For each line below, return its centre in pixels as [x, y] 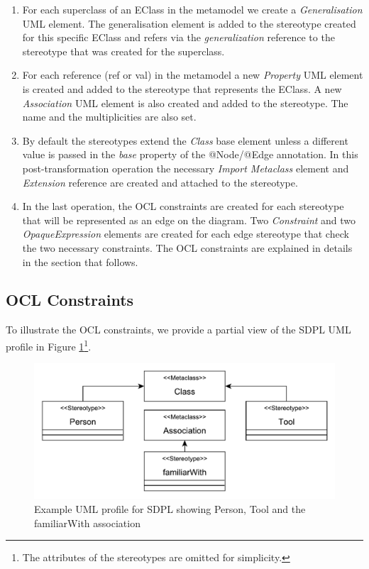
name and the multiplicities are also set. [109, 117]
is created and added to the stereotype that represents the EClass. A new [182, 88]
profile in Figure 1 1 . [49, 345]
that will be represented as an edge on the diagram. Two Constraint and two [189, 220]
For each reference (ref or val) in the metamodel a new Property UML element [193, 75]
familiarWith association [87, 523]
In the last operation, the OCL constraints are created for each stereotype [183, 206]
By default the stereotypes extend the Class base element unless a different [185, 140]
